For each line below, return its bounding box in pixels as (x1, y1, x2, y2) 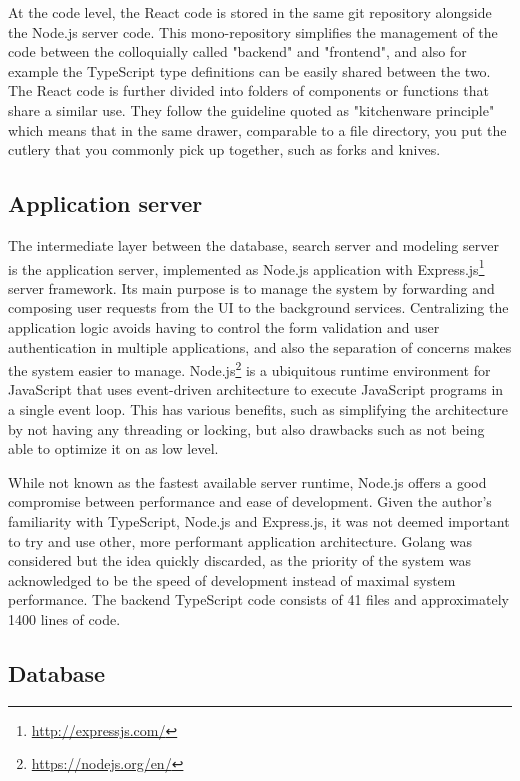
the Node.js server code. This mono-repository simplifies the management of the (8, 21, 498, 42)
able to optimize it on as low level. (8, 438, 219, 459)
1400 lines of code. (8, 608, 121, 629)
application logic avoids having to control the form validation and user (8, 316, 440, 337)
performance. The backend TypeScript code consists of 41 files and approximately (8, 589, 509, 610)
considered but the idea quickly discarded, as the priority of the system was (8, 550, 471, 571)
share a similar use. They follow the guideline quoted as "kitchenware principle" (8, 99, 495, 120)
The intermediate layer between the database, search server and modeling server (8, 234, 499, 255)
